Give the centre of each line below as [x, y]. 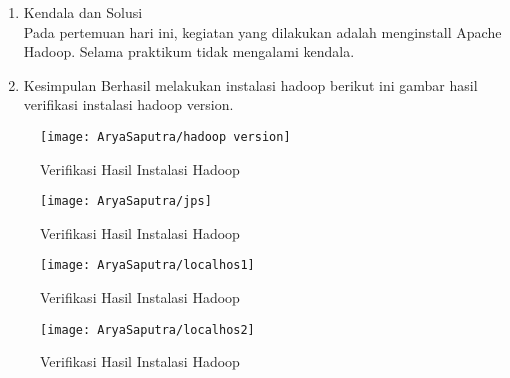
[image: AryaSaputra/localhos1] [147, 265]
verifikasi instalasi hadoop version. [128, 104]
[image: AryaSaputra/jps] [126, 201]
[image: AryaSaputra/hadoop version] [165, 136]
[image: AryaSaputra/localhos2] [147, 329]
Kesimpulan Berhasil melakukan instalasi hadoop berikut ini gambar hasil [250, 84]
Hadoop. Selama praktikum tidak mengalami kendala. [189, 51]
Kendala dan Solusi [83, 12]
